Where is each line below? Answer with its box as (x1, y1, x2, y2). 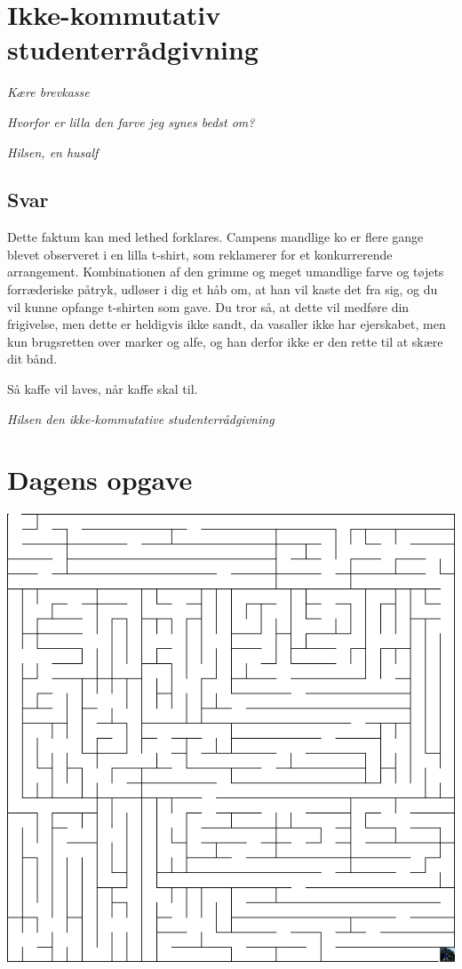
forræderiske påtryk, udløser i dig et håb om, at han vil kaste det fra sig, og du (7, 280, 438, 299)
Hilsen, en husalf (7, 142, 99, 161)
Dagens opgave (7, 461, 193, 498)
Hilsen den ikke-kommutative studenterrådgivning (7, 409, 275, 428)
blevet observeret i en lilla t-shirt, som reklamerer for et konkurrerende (7, 244, 393, 263)
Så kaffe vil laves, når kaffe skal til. (7, 380, 198, 398)
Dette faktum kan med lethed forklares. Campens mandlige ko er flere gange (7, 228, 424, 246)
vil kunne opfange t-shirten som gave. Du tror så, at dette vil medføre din (7, 297, 410, 316)
